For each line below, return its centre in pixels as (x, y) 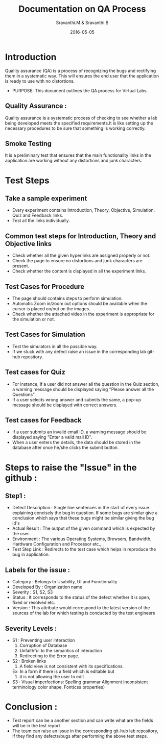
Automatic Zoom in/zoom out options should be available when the (80, 303)
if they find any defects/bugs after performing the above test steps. (80, 736)
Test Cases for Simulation (45, 335)
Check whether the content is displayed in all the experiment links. (79, 271)
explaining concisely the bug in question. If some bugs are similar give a (85, 513)
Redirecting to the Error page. (49, 656)
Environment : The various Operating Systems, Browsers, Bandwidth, (82, 539)
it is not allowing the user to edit (52, 677)
